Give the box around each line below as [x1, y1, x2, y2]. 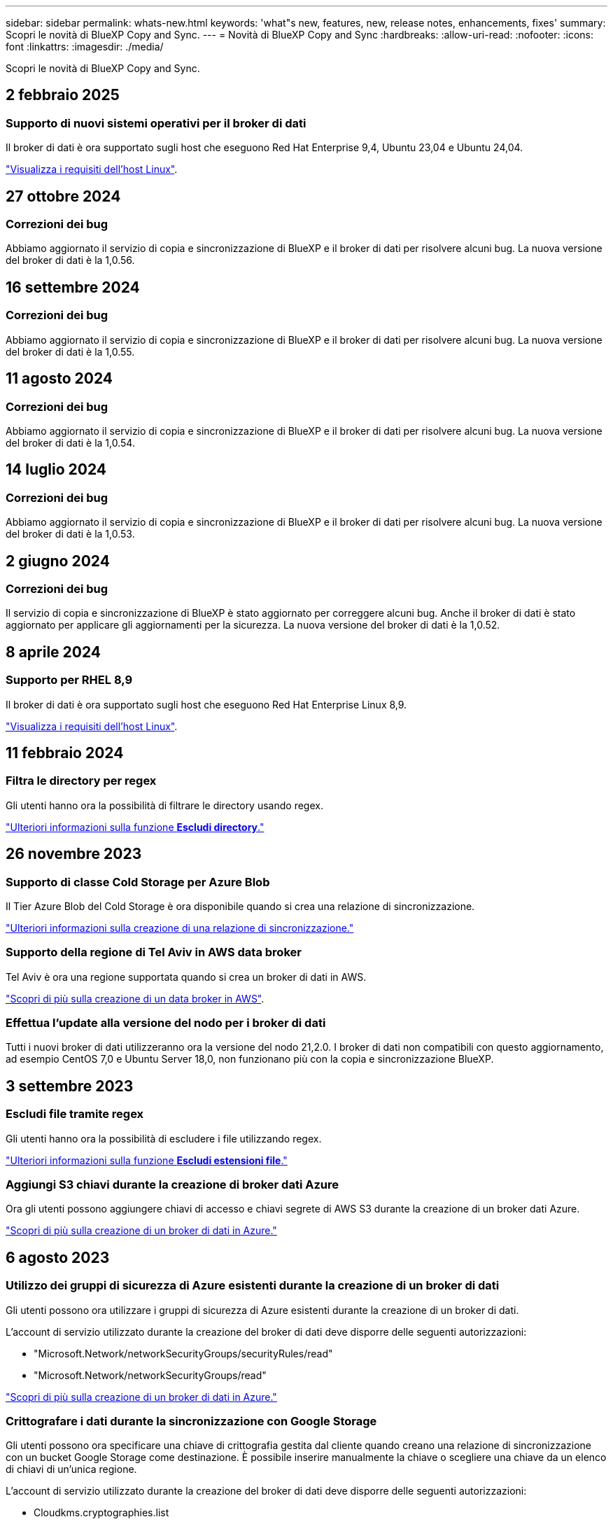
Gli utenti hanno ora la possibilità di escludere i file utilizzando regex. [6, 1132, 322, 1145]
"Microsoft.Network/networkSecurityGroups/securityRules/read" [34, 1347, 333, 1359]
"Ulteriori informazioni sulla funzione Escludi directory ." [6, 820, 265, 833]
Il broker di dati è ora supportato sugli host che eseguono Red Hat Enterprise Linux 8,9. [6, 698, 407, 711]
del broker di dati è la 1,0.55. [6, 345, 135, 358]
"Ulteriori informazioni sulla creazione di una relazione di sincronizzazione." [6, 921, 354, 934]
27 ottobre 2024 [6, 187, 121, 205]
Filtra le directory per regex [6, 774, 157, 788]
